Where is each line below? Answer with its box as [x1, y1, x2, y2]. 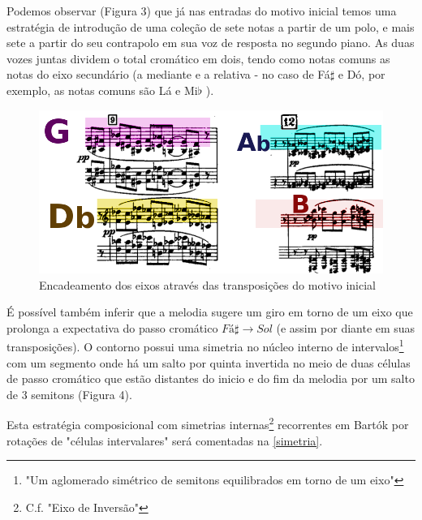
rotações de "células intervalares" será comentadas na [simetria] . [6, 432, 323, 449]
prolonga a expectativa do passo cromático [6, 319, 218, 336]
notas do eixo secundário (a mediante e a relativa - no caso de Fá [6, 66, 330, 83]
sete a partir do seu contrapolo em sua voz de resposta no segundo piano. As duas [6, 34, 415, 51]
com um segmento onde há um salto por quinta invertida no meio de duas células [6, 354, 411, 371]
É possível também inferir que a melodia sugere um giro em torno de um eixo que [6, 303, 413, 320]
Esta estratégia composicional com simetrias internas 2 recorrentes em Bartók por [6, 414, 409, 433]
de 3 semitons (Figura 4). [6, 385, 132, 402]
